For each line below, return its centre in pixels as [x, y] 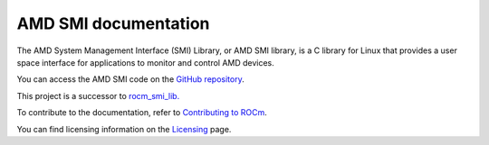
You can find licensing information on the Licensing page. [124, 129]
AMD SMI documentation [113, 23]
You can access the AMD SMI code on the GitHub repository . [130, 79]
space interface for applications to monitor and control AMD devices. [146, 62]
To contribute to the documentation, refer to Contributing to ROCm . [142, 113]
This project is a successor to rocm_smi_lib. [98, 95]
